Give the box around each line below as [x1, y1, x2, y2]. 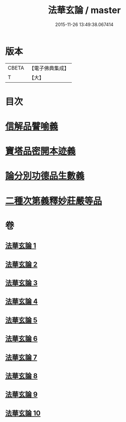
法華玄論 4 [5, 297, 38, 306]
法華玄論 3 [5, 279, 38, 287]
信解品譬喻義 [5, 121, 59, 132]
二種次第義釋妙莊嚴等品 [5, 195, 102, 206]
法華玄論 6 [5, 334, 38, 343]
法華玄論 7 [5, 353, 38, 361]
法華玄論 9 [5, 390, 38, 399]
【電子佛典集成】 [29, 65, 69, 72]
